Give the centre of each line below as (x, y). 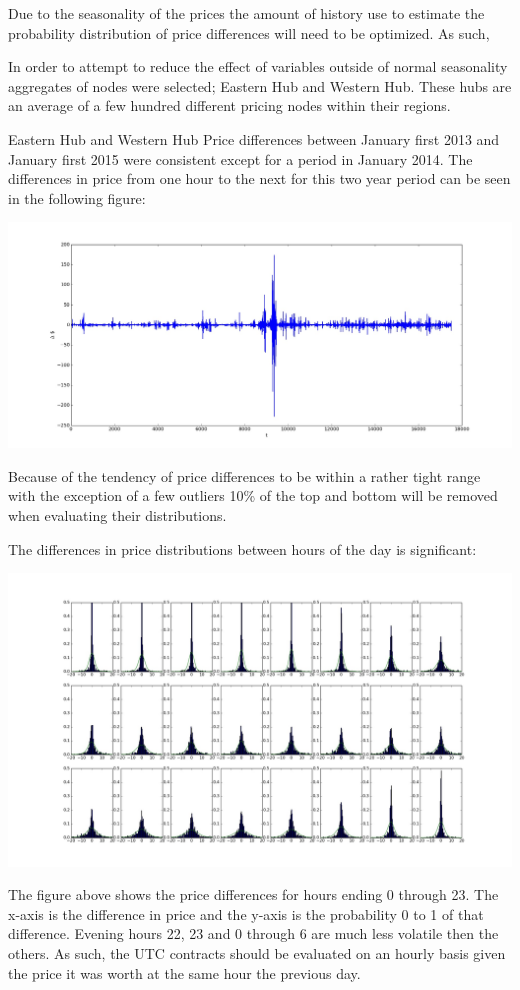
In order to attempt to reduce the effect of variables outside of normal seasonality (258, 66)
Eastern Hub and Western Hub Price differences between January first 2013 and (254, 138)
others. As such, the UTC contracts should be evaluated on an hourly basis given (257, 952)
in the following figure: (77, 197)
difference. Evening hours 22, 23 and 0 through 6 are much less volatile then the (253, 933)
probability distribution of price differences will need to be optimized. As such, (249, 32)
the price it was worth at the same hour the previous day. (184, 972)
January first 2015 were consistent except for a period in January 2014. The (240, 158)
